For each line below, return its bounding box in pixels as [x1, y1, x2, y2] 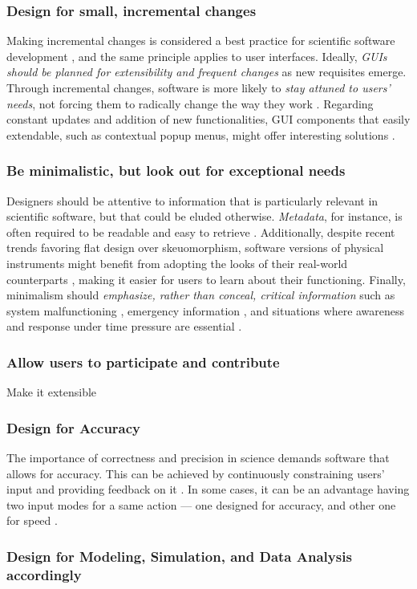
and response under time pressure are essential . [6, 318, 242, 335]
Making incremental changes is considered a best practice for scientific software [6, 32, 395, 49]
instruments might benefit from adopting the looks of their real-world [6, 254, 348, 271]
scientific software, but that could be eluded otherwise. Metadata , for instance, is [6, 208, 403, 225]
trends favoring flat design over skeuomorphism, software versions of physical [6, 239, 384, 256]
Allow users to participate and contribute [6, 351, 280, 372]
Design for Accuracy [6, 417, 141, 437]
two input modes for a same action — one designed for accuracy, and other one [6, 496, 396, 513]
